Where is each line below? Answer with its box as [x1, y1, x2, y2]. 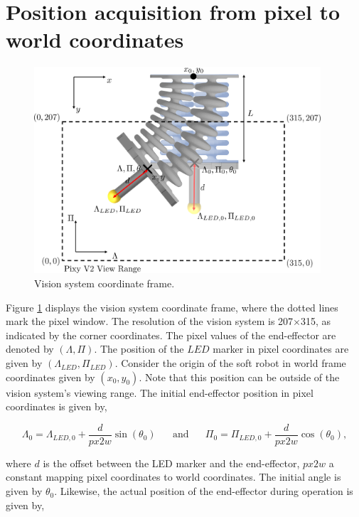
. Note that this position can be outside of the [139, 369, 340, 384]
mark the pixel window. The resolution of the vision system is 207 [6, 314, 294, 329]
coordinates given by [6, 369, 95, 384]
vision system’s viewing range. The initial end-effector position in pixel [6, 385, 314, 400]
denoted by [6, 341, 54, 356]
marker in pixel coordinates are [213, 341, 349, 356]
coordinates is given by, [6, 399, 107, 414]
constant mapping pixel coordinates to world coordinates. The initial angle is [6, 469, 341, 484]
